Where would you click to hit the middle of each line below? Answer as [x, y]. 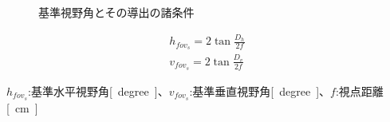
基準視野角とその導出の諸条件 [116, 12]
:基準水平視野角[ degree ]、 [98, 91]
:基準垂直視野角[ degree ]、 [260, 91]
